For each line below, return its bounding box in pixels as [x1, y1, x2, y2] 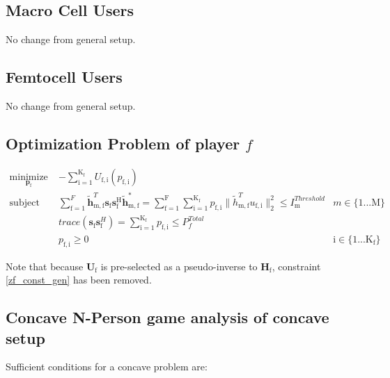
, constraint [272, 258, 321, 273]
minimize [9, 172, 48, 182]
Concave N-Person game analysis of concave [6, 306, 329, 328]
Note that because [6, 258, 84, 273]
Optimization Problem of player [6, 132, 240, 154]
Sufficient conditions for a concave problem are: [6, 359, 208, 374]
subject [9, 197, 40, 208]
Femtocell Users [6, 66, 123, 88]
